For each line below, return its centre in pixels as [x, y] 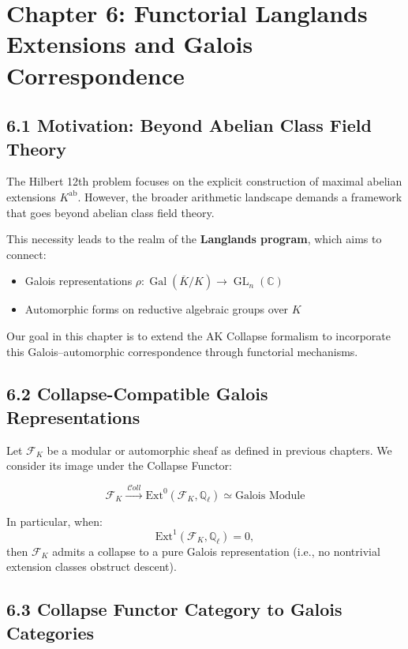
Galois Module [270, 495]
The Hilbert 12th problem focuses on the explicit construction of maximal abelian [204, 181]
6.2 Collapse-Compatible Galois [137, 394]
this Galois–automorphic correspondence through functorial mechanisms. [182, 351]
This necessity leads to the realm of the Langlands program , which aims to [194, 239]
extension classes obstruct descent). [92, 566]
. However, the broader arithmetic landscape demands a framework [240, 196]
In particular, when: [54, 521]
